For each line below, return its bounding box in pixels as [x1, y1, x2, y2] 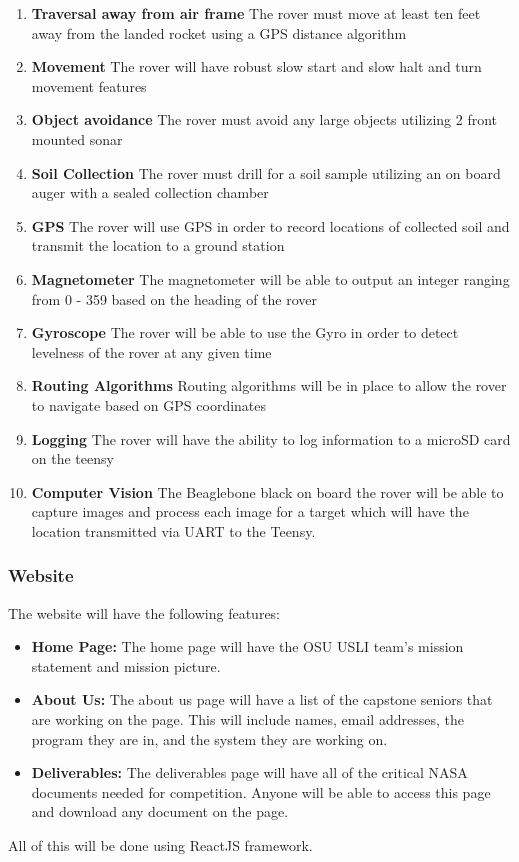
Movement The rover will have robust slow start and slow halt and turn [31, 56, 482, 77]
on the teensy [31, 448, 114, 469]
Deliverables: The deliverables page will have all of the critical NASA [31, 762, 468, 783]
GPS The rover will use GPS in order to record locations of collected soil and [31, 215, 510, 236]
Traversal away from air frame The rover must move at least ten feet [31, 3, 481, 23]
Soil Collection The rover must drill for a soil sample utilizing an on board [31, 162, 501, 183]
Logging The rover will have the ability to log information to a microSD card [31, 428, 511, 449]
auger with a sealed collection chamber [31, 182, 269, 203]
